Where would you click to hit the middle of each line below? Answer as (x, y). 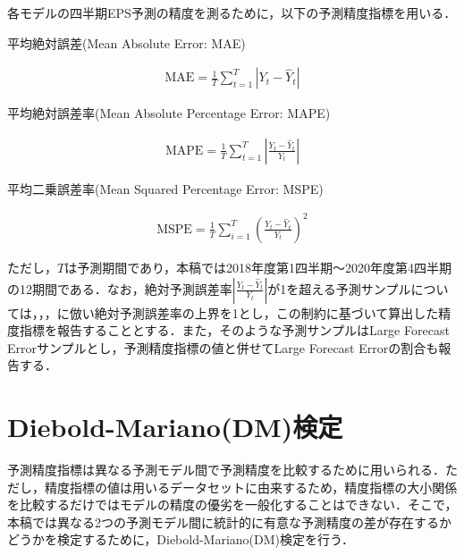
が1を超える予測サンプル (339, 288)
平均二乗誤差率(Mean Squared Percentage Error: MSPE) (165, 188)
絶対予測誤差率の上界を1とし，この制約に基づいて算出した (266, 312)
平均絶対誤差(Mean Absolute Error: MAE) (127, 42)
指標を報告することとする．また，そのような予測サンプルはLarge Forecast (234, 330)
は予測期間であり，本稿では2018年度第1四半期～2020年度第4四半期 (258, 267)
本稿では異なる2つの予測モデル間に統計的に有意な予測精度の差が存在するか (229, 521)
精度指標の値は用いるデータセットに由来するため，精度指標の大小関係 (251, 487)
